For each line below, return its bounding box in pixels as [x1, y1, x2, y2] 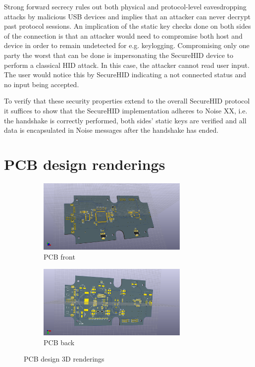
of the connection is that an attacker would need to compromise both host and [4, 30, 243, 41]
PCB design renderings [4, 154, 165, 174]
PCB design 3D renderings [24, 354, 104, 364]
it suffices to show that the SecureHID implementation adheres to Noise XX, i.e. [4, 105, 248, 115]
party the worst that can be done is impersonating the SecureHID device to [4, 50, 233, 60]
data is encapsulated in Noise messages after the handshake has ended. [4, 125, 219, 135]
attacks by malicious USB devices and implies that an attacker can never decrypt [4, 11, 251, 21]
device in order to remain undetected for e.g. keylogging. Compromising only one [4, 40, 250, 51]
